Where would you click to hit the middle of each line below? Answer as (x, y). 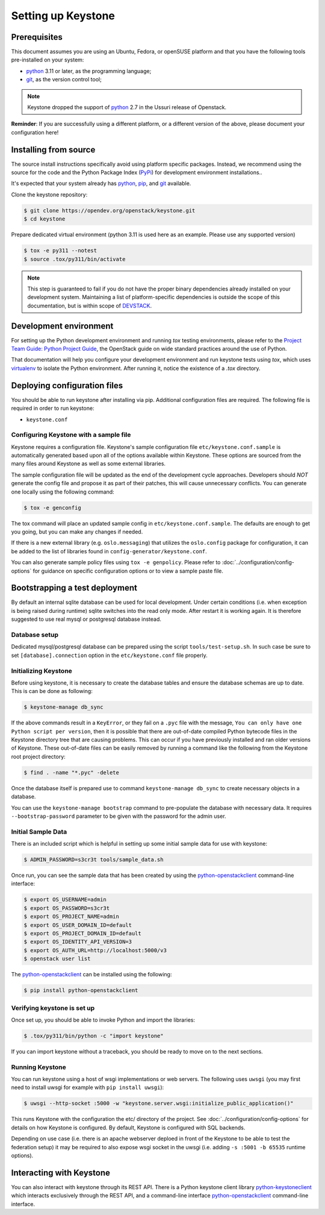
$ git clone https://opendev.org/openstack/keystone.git (110, 210)
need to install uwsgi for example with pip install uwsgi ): (88, 1087)
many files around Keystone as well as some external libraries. (88, 463)
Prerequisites (37, 37)
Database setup (35, 635)
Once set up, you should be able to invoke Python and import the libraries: (103, 1020)
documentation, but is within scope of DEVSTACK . (90, 306)
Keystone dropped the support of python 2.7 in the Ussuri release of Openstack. (127, 107)
